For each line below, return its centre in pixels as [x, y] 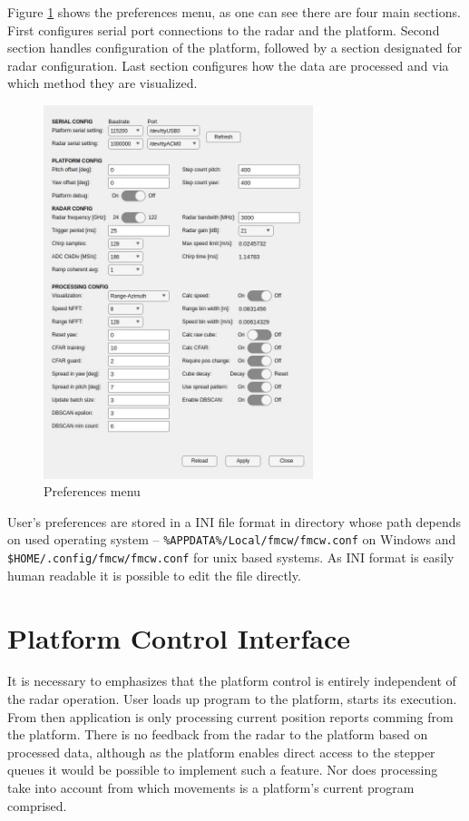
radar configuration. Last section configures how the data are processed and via [228, 65]
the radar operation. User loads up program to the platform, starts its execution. [232, 699]
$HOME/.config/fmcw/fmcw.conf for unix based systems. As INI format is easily [231, 557]
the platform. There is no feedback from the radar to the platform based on [218, 734]
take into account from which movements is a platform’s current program [211, 788]
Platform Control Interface [179, 637]
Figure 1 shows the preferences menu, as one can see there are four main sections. [234, 12]
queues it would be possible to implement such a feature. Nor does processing [223, 770]
